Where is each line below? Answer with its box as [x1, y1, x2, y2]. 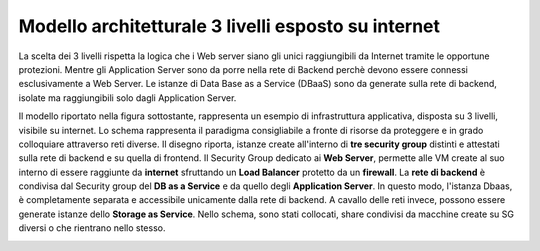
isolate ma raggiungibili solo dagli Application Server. [18, 91, 237, 104]
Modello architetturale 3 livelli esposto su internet [18, 15, 440, 37]
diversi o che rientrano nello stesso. [18, 222, 166, 234]
